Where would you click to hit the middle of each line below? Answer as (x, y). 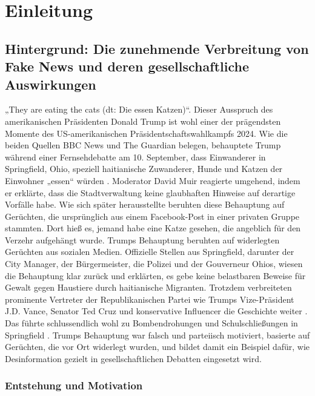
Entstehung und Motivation (74, 385)
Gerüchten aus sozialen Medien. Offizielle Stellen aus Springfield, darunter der (150, 252)
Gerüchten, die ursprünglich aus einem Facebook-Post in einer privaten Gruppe (152, 216)
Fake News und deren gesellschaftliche (127, 66)
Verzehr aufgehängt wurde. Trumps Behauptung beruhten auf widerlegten (142, 239)
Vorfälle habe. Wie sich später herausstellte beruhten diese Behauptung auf (145, 204)
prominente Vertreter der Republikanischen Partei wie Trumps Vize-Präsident (150, 299)
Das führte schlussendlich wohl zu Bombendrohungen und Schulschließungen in (151, 323)
